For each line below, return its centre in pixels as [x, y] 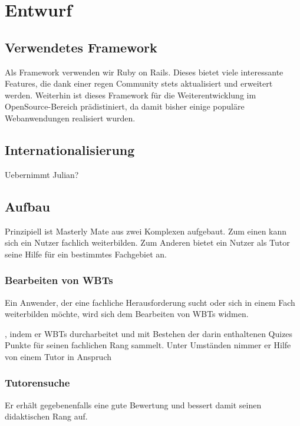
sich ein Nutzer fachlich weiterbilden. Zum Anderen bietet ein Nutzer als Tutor [147, 242]
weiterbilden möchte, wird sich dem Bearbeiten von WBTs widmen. [127, 314]
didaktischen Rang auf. [46, 416]
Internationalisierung [70, 149]
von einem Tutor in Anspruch [58, 356]
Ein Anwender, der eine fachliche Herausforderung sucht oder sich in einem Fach [150, 302]
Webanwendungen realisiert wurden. [70, 118]
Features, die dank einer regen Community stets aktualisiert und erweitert [139, 83]
